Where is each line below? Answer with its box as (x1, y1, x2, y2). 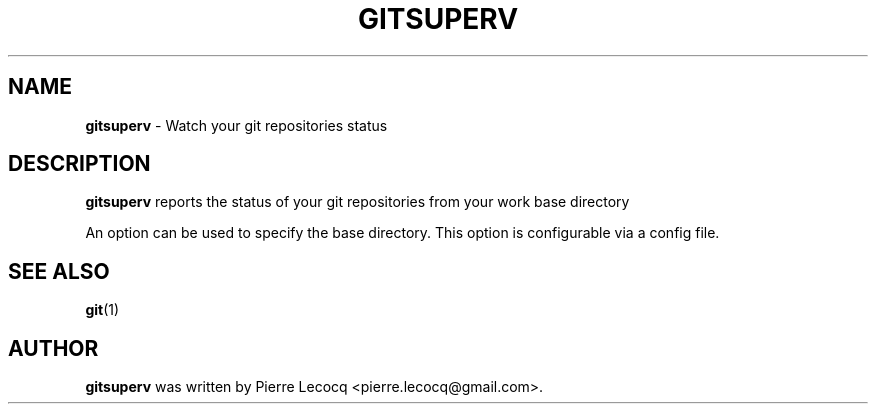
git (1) (85, 301, 120, 319)
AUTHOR (8, 335, 99, 361)
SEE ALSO (8, 258, 110, 284)
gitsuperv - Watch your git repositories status (85, 116, 388, 134)
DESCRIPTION (8, 151, 151, 177)
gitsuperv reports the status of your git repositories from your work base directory (85, 193, 630, 211)
